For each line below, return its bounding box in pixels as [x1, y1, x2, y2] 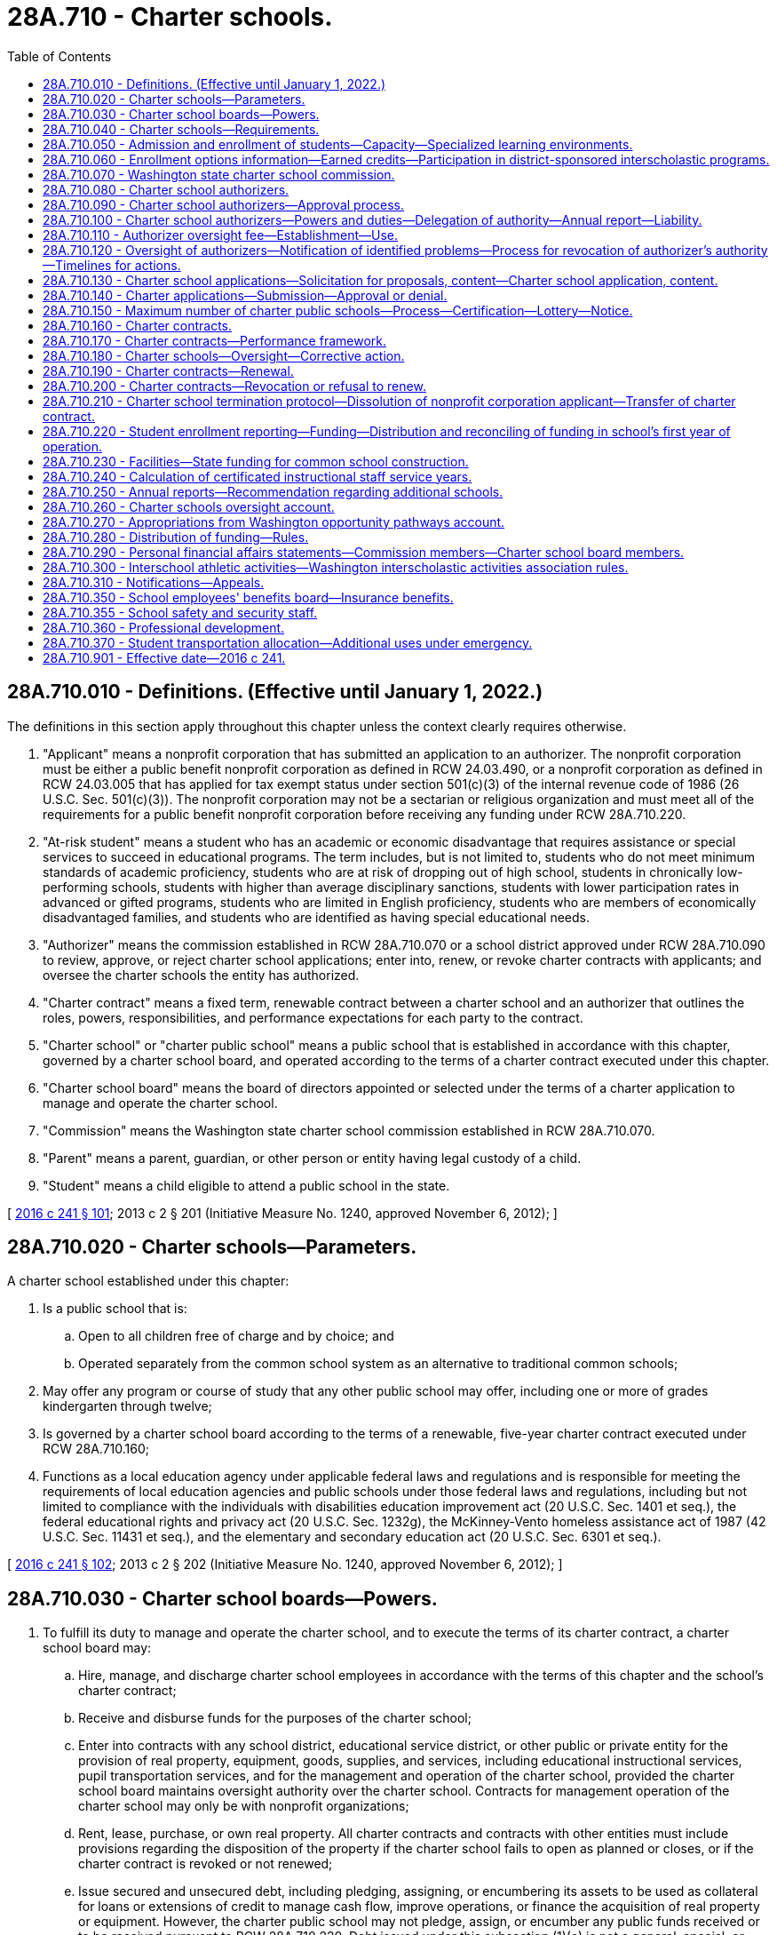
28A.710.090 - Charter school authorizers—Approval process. [43, 196, 405, 212]
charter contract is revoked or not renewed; [78, 1856, 333, 1872]
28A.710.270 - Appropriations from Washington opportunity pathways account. [43, 514, 505, 530]
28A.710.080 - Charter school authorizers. [43, 181, 289, 197]
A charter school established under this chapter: [7, 1273, 289, 1289]
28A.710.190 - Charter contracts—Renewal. [43, 362, 294, 378]
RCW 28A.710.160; [43, 1441, 150, 1457]
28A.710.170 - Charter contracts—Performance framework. [43, 332, 386, 348]
